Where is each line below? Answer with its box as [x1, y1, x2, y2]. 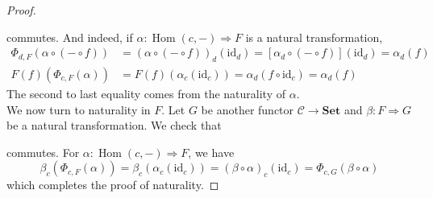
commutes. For [6, 143, 80, 160]
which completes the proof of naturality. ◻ [6, 176, 219, 193]
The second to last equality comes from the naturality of [6, 85, 286, 102]
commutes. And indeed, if [6, 28, 133, 45]
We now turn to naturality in [6, 101, 151, 118]
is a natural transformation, [245, 28, 383, 45]
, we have [188, 143, 235, 160]
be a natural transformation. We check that [6, 117, 222, 134]
